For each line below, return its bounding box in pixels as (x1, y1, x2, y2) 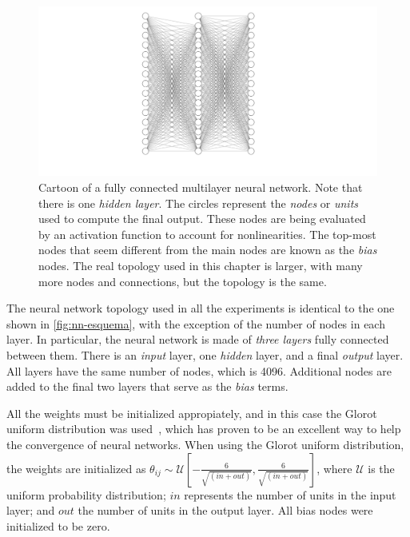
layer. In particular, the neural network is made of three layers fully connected (6, 331, 389, 348)
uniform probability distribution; (6, 486, 166, 503)
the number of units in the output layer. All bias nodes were (78, 502, 373, 519)
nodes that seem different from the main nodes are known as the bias (38, 241, 377, 258)
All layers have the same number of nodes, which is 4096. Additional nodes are (6, 362, 392, 379)
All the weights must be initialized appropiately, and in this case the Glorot (6, 404, 377, 421)
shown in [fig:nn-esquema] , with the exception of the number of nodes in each (6, 315, 385, 332)
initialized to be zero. (6, 517, 110, 534)
